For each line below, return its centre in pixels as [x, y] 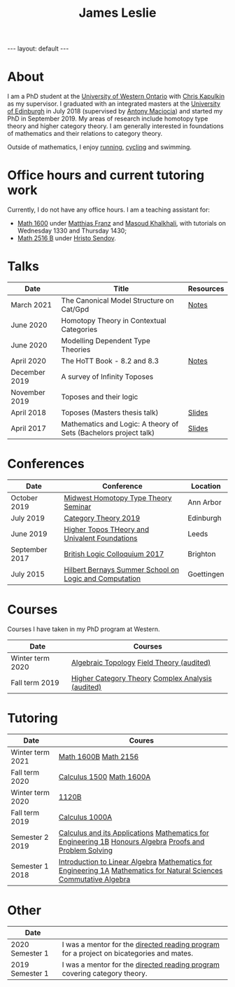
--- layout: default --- [38, 49]
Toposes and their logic [100, 397]
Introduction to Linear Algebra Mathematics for [135, 862]
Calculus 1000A [85, 817]
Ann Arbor [205, 502]
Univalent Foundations [101, 538]
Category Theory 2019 [102, 518]
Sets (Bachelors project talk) [108, 433]
